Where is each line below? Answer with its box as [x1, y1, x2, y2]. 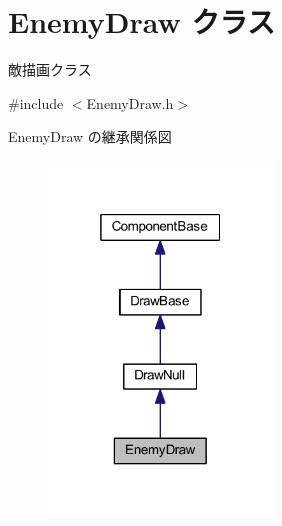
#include [8, 92, 64, 113]
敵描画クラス [8, 59, 92, 80]
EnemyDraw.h [86, 92, 174, 113]
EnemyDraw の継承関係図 [8, 126, 172, 147]
